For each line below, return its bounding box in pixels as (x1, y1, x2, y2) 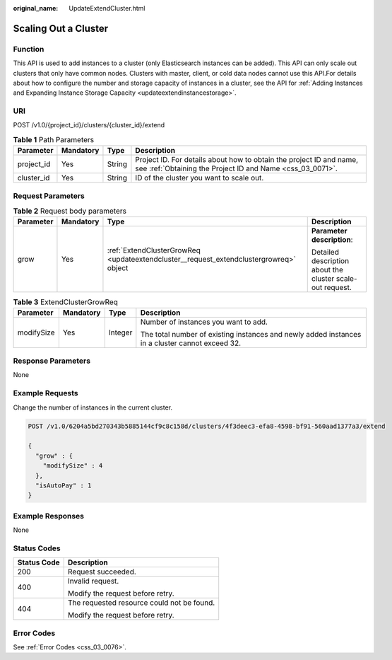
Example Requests (13, 388, 78, 398)
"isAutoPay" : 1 (35, 481, 92, 490)
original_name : (13, 4, 59, 12)
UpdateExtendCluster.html (69, 4, 145, 12)
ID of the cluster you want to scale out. (135, 173, 264, 183)
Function (13, 44, 44, 54)
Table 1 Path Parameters (13, 135, 95, 145)
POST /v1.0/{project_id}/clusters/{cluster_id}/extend (13, 121, 165, 129)
